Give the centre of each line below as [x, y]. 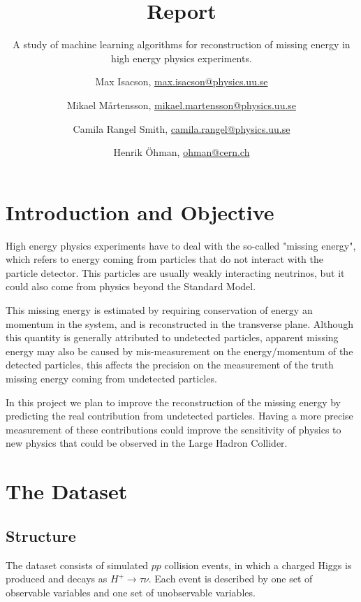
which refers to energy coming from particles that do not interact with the [164, 259]
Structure [41, 535]
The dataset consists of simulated [77, 565]
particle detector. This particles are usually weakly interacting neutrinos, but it [175, 272]
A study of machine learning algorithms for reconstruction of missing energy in [182, 44]
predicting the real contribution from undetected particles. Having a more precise [179, 416]
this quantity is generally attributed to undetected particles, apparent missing [172, 337]
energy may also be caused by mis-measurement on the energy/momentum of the [179, 351]
